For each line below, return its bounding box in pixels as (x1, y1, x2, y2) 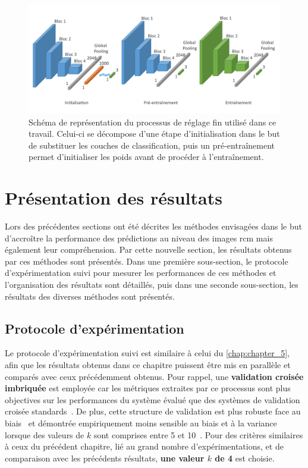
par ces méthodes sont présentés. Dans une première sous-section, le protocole (5, 255, 288, 267)
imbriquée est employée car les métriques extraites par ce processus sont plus (5, 382, 291, 394)
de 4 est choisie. (215, 451, 275, 464)
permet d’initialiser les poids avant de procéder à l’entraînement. (29, 150, 264, 163)
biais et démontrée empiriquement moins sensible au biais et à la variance (5, 417, 277, 429)
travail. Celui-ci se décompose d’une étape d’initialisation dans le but (29, 127, 280, 140)
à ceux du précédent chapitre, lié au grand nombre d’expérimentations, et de (5, 440, 284, 453)
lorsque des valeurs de (5, 428, 84, 441)
